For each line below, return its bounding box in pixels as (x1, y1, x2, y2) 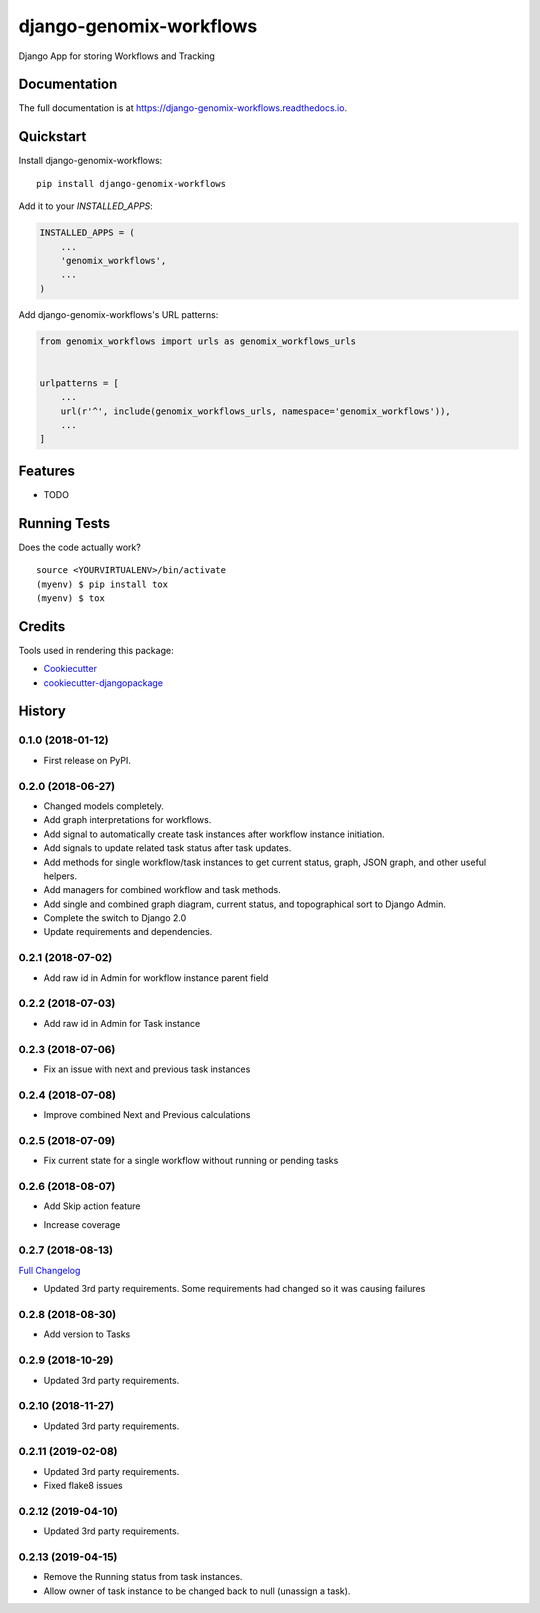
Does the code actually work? (18, 541, 142, 553)
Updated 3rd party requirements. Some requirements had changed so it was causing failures (43, 1283, 426, 1295)
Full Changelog (18, 1264, 81, 1276)
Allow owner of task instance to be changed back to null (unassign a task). (43, 1585, 351, 1597)
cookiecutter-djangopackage (43, 676, 164, 689)
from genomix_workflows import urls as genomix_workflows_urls (39, 335, 357, 347)
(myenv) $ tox (36, 592, 105, 604)
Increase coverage (43, 1218, 121, 1230)
